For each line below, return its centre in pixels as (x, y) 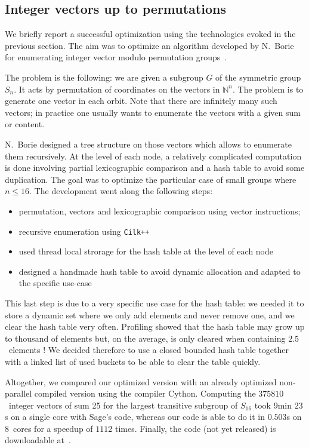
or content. (25, 124)
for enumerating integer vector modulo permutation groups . (116, 57)
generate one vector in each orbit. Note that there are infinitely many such (141, 101)
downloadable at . (38, 440)
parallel (18, 393)
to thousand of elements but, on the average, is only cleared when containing (145, 338)
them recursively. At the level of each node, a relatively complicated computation (153, 156)
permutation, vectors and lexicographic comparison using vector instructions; (160, 211)
